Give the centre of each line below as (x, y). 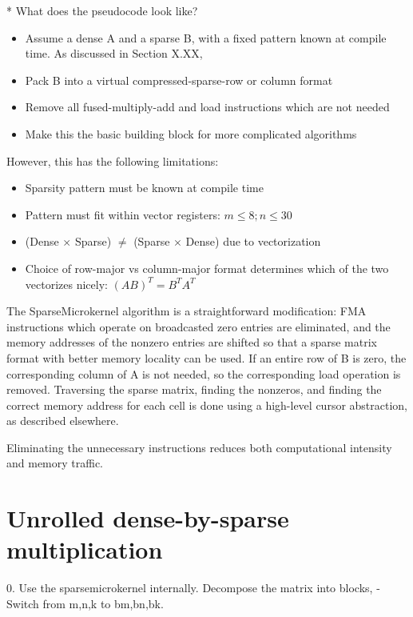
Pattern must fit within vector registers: (123, 214)
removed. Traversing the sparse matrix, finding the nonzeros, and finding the (194, 389)
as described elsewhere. (63, 421)
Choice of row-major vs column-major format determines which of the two (207, 268)
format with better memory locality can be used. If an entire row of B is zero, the (206, 357)
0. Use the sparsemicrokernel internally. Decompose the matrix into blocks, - (193, 588)
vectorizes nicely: (66, 284)
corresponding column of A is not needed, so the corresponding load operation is (204, 373)
